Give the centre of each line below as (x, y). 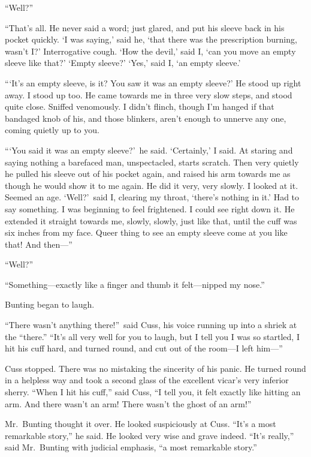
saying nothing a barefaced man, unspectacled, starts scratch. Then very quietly (152, 162)
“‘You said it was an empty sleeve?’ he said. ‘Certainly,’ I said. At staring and (149, 150)
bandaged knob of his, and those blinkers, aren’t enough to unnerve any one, (146, 118)
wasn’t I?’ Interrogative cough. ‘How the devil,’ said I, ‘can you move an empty (150, 51)
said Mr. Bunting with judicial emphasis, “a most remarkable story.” (131, 447)
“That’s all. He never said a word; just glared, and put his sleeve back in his (145, 27)
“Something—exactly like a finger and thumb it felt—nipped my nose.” (135, 284)
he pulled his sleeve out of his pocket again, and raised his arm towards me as (148, 174)
